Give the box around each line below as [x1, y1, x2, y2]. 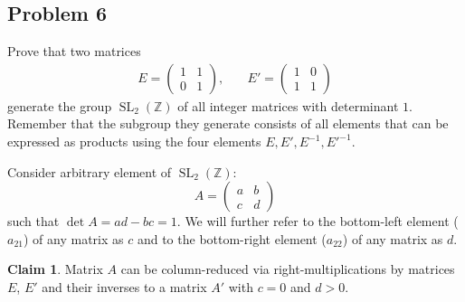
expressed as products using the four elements [7, 132, 261, 151]
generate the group [7, 96, 112, 115]
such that [7, 212, 60, 231]
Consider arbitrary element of [7, 162, 172, 181]
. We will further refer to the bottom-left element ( [176, 212, 459, 231]
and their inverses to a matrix [42, 277, 207, 296]
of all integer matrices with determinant [177, 96, 399, 115]
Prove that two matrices [7, 42, 141, 61]
